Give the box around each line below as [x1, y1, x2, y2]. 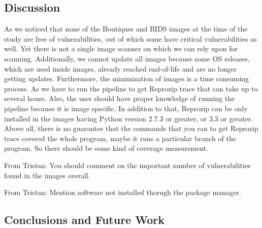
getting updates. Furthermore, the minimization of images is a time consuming [4, 73, 249, 84]
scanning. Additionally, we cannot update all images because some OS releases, [4, 53, 250, 63]
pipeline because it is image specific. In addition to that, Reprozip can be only [4, 103, 248, 113]
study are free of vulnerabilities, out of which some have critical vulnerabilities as [4, 33, 257, 44]
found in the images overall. [4, 170, 90, 180]
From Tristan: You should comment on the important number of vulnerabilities [4, 159, 251, 170]
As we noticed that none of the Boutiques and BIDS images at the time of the [4, 23, 248, 34]
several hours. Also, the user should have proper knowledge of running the [4, 93, 235, 104]
